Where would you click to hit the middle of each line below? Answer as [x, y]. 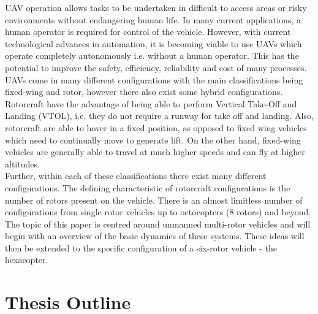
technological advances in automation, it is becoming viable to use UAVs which [153, 43]
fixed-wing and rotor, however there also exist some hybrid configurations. [144, 92]
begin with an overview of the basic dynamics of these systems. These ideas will [155, 236]
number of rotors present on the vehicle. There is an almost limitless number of [154, 200]
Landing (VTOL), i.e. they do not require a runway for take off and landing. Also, [159, 116]
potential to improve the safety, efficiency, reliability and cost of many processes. [156, 67]
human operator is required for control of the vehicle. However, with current [148, 32]
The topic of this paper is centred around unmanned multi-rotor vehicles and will [158, 224]
